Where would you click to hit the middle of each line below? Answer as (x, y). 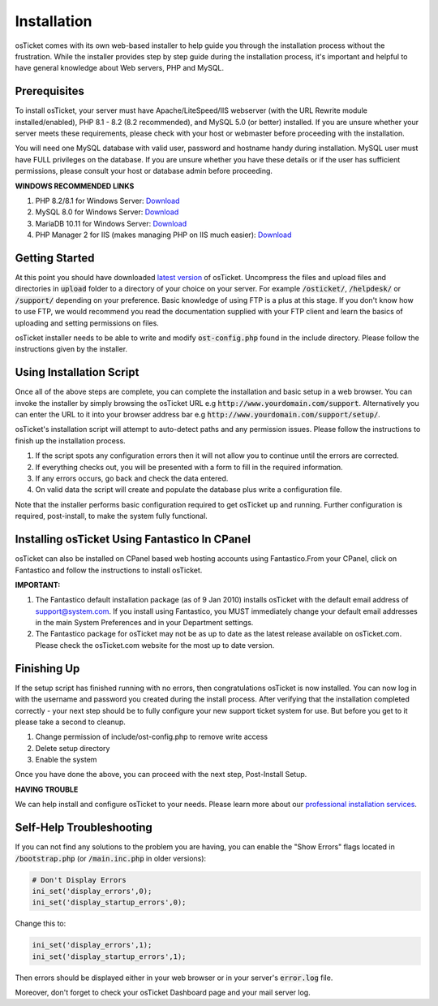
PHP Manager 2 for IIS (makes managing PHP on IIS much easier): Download (163, 235)
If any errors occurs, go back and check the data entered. (132, 478)
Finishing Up (47, 669)
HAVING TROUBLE (47, 789)
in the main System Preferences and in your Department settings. (144, 623)
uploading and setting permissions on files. (87, 323)
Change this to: (41, 924)
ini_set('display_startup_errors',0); (109, 902)
